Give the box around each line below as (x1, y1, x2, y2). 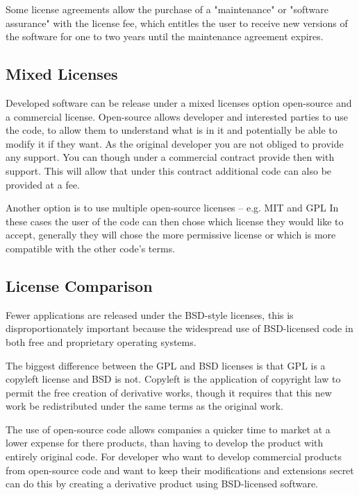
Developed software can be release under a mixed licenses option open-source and (6, 95, 352, 110)
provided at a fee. (6, 177, 80, 191)
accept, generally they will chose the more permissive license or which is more (6, 227, 336, 242)
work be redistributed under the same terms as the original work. (6, 399, 283, 413)
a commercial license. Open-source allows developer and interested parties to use (6, 109, 348, 123)
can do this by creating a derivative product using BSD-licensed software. (6, 476, 319, 491)
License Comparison (6, 275, 153, 296)
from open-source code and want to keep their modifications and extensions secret (6, 462, 354, 477)
